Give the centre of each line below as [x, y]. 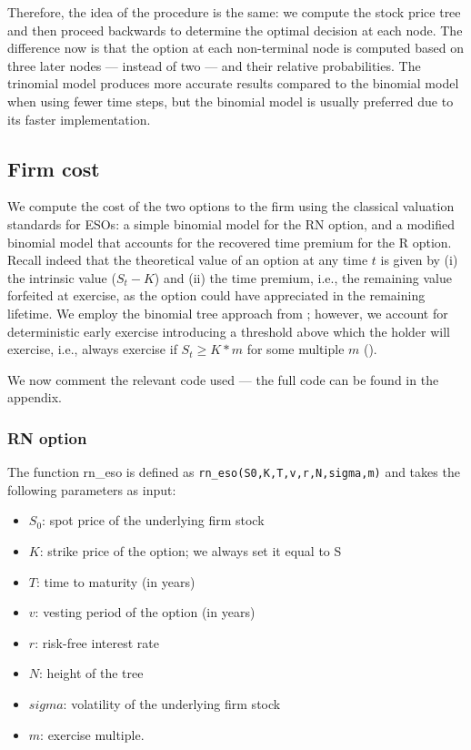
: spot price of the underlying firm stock [153, 520]
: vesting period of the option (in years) [145, 612]
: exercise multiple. [92, 734]
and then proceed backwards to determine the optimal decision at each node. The [235, 30]
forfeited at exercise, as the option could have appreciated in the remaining [216, 295]
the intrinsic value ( [62, 277]
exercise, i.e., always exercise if [92, 349]
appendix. [35, 397]
